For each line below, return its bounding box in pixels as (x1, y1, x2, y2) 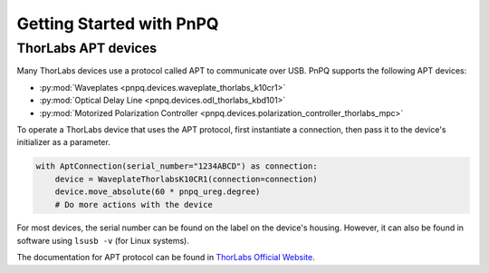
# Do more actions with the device (54, 200, 213, 210)
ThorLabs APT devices (16, 40, 158, 56)
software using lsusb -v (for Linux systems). (16, 235, 189, 246)
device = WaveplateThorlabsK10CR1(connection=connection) (54, 173, 318, 184)
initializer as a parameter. (16, 137, 110, 148)
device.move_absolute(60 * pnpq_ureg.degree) (54, 187, 261, 197)
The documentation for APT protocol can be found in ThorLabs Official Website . (16, 252, 316, 263)
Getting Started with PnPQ (16, 14, 219, 34)
